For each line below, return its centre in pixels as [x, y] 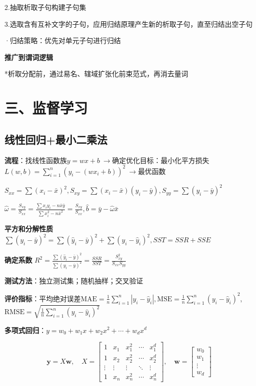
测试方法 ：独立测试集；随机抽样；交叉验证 [74, 280]
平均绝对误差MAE [68, 299]
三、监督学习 [46, 108]
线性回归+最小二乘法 [56, 139]
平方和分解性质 [29, 229]
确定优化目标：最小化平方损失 [161, 160]
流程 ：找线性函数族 [36, 160]
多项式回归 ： [25, 330]
